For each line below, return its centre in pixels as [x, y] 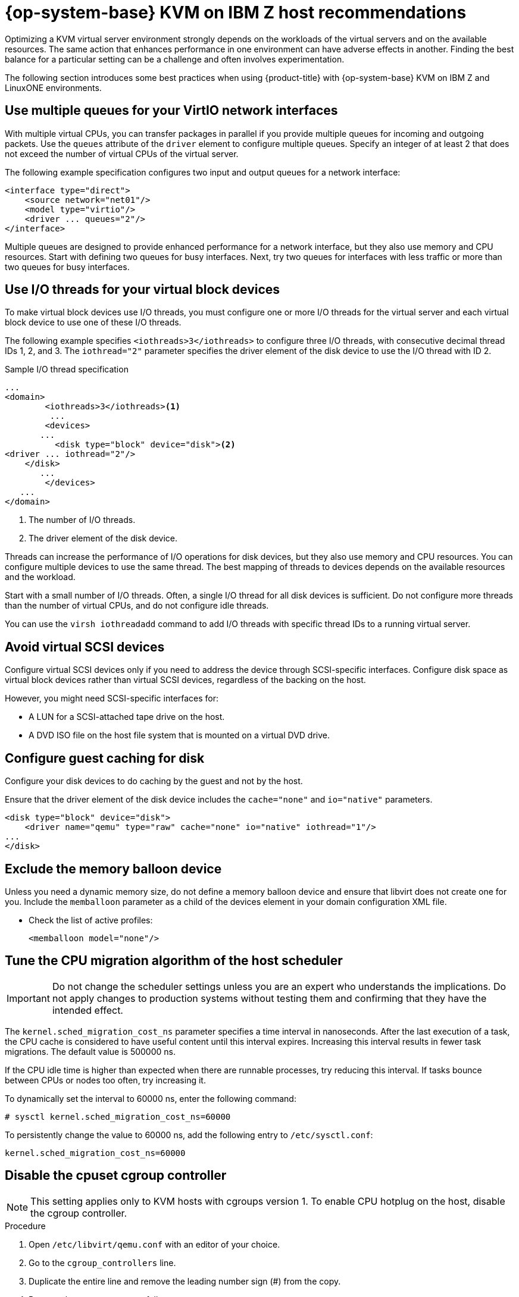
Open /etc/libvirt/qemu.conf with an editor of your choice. [154, 1244]
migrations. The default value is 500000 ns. [90, 1051]
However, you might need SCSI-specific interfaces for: [112, 698]
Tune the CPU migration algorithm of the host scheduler [174, 961]
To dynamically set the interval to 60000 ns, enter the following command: [151, 1098]
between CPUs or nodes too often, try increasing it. [105, 1080]
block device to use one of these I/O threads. [93, 322]
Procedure [25, 1226]
